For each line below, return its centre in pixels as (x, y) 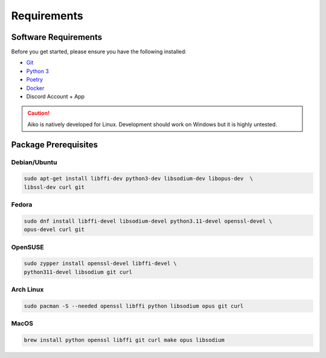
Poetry (35, 80)
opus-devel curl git (54, 230)
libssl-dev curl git (54, 187)
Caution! (39, 113)
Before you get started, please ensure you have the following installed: (99, 52)
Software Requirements (57, 37)
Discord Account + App (55, 97)
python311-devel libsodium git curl (78, 272)
